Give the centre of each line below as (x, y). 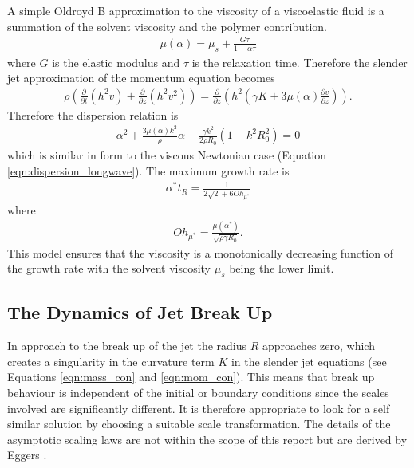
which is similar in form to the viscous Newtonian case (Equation (167, 155)
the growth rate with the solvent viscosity (109, 268)
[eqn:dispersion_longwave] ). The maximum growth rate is (148, 170)
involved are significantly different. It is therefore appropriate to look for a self (199, 408)
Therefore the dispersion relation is (93, 114)
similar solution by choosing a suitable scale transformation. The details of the (199, 424)
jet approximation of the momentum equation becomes (141, 78)
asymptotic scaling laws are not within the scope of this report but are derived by (207, 439)
